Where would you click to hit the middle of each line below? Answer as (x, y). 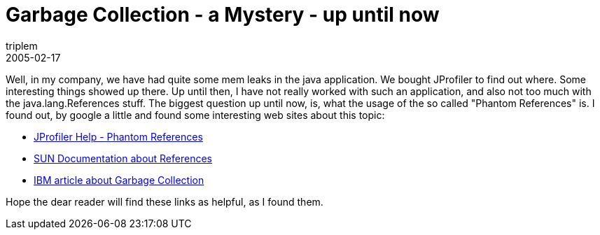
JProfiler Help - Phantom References (118, 136)
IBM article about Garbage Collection (119, 180)
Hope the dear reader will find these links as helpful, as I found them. (165, 201)
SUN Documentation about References (123, 158)
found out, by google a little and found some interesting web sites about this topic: (195, 115)
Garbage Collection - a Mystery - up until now (223, 15)
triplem (22, 45)
